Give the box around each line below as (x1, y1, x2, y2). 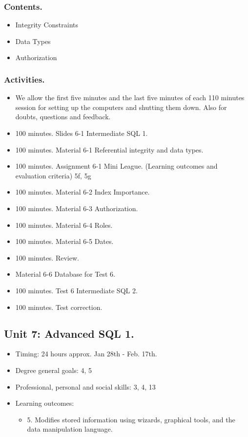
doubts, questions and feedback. (15, 111, 111, 122)
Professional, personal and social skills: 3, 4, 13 (15, 381, 156, 392)
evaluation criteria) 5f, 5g (15, 170, 91, 180)
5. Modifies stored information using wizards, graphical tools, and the (27, 414, 235, 424)
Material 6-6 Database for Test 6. (15, 269, 115, 279)
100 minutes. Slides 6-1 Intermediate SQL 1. (15, 128, 148, 138)
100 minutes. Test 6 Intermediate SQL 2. (15, 285, 138, 295)
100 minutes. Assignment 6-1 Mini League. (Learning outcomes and (15, 161, 218, 171)
